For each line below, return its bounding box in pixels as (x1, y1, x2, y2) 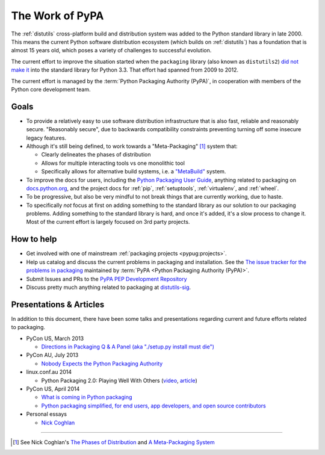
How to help (11, 234, 57, 244)
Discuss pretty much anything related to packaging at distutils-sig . (26, 283, 191, 291)
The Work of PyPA (11, 9, 104, 22)
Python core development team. (11, 85, 91, 93)
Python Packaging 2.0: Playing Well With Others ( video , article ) (41, 377, 198, 384)
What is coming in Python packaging (41, 394, 132, 401)
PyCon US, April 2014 (26, 385, 80, 392)
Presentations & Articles (11, 299, 105, 309)
